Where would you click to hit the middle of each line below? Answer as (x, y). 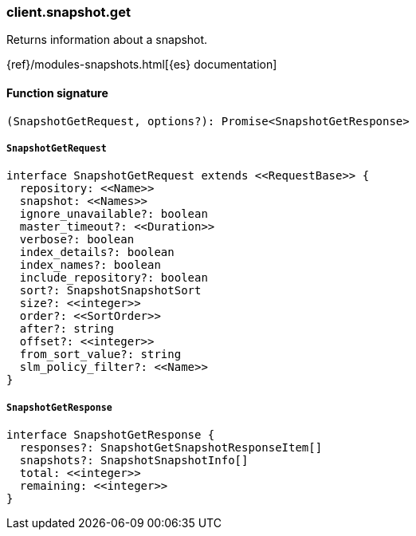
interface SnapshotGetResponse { (111, 435)
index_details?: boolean (97, 252)
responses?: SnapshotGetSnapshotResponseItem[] (171, 448)
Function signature (57, 93)
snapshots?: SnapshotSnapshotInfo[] (134, 461)
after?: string (67, 329)
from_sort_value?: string (100, 355)
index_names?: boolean (90, 265)
